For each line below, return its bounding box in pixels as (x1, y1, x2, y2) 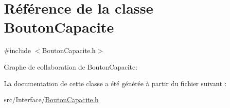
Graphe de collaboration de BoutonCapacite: (4, 61, 138, 72)
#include (4, 45, 31, 55)
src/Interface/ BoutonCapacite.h (4, 94, 99, 105)
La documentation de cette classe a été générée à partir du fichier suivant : (4, 78, 227, 88)
